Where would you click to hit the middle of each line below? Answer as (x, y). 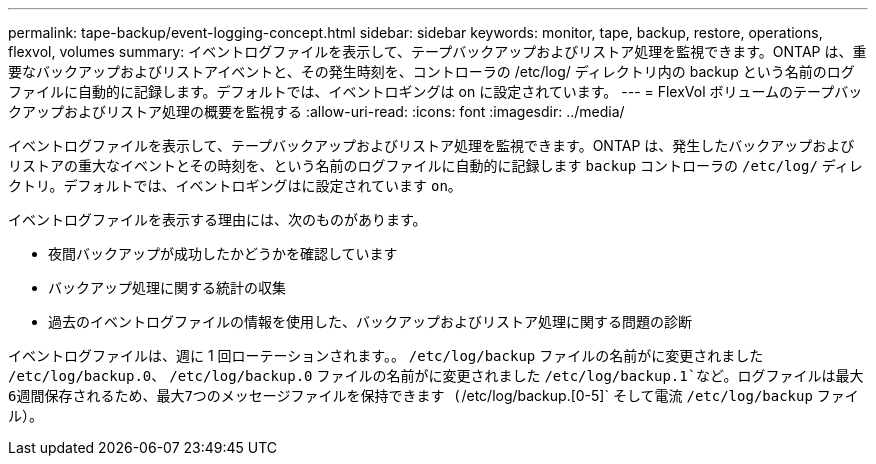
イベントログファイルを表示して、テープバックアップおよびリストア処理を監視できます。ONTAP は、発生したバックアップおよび (431, 145)
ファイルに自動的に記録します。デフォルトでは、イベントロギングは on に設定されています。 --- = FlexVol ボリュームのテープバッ (435, 91)
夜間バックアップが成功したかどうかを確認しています (223, 253)
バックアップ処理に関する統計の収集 (167, 287)
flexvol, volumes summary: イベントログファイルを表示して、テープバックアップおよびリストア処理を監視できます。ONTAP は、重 (437, 51)
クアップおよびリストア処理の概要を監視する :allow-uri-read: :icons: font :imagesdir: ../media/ (316, 111)
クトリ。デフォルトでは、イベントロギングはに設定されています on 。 (235, 185)
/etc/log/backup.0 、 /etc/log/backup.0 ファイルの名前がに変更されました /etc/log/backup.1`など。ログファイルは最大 (436, 375)
